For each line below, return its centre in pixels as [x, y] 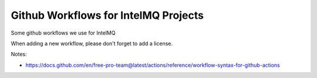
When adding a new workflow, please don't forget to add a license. [92, 43]
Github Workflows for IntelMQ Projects [107, 15]
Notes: [19, 54]
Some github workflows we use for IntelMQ [63, 33]
